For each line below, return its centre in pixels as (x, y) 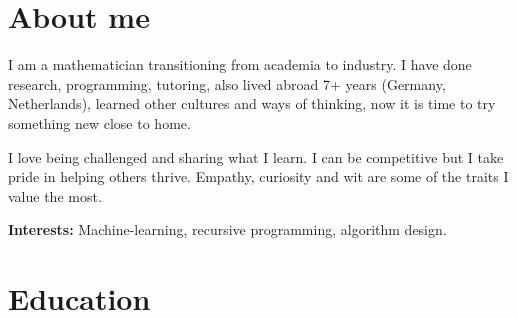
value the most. (55, 195)
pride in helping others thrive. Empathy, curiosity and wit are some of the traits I (258, 176)
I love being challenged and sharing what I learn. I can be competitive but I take (256, 156)
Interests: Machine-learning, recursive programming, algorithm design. (227, 229)
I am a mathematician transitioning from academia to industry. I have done (240, 64)
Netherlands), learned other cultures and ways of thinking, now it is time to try (252, 103)
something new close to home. (99, 122)
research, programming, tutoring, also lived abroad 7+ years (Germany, (227, 83)
